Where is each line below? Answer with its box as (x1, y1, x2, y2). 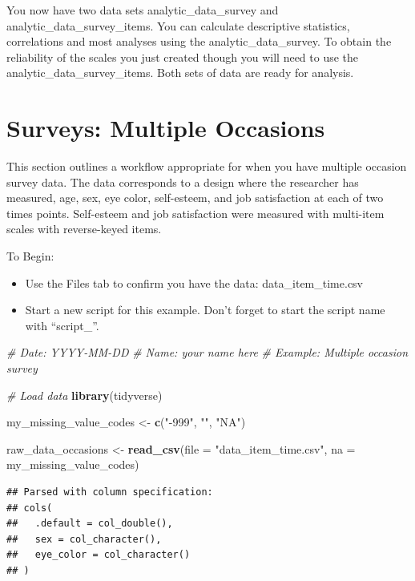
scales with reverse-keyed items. (6, 220, 162, 237)
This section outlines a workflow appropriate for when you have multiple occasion (6, 158, 407, 175)
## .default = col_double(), (6, 518, 173, 530)
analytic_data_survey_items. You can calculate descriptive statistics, (6, 17, 350, 34)
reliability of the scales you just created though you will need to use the (6, 48, 359, 65)
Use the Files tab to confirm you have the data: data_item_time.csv (25, 274, 363, 291)
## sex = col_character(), (6, 533, 162, 545)
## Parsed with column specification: (6, 486, 213, 498)
